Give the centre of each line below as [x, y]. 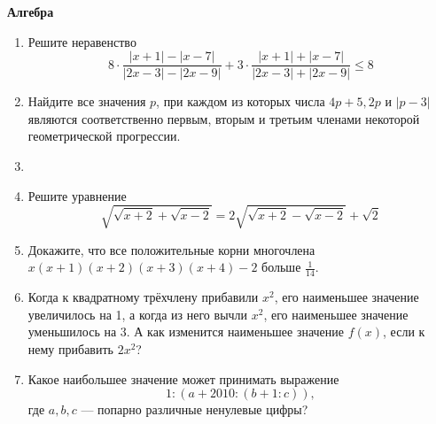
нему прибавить [70, 348]
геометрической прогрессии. [104, 136]
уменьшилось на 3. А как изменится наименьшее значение [186, 331]
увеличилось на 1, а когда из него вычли [138, 314]
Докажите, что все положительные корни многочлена [171, 249]
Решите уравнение [77, 195]
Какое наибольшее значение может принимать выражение [183, 378]
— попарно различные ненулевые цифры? [195, 409]
